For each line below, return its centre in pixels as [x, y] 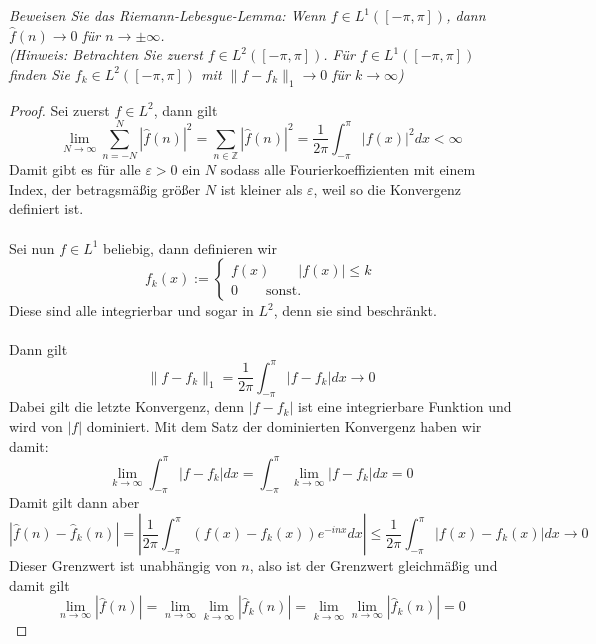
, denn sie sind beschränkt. [355, 310]
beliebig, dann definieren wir [190, 247]
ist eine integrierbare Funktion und [404, 406]
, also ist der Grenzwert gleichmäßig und [373, 565]
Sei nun [32, 247]
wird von [36, 425]
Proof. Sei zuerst [59, 109]
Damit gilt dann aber [74, 502]
